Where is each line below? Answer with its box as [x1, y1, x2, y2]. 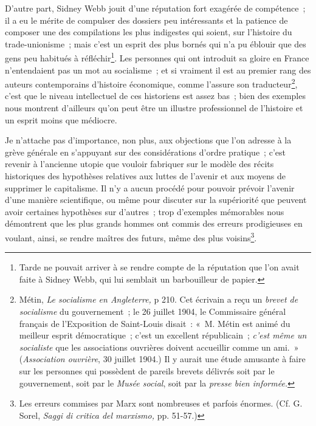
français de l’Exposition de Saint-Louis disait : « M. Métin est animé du [19, 317, 290, 329]
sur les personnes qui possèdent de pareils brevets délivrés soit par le [19, 365, 275, 377]
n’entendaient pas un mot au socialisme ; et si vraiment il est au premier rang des [5, 63, 311, 76]
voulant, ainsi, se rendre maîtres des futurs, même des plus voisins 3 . [5, 230, 257, 244]
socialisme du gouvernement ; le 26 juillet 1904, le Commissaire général [19, 305, 286, 318]
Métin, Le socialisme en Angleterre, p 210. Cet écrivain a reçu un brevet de [19, 293, 298, 306]
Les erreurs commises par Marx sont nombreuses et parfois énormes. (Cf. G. [19, 397, 303, 410]
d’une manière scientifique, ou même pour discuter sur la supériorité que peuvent [5, 193, 307, 206]
